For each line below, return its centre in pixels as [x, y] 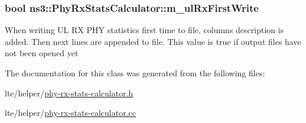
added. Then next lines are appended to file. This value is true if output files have [153, 41]
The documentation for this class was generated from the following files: [135, 73]
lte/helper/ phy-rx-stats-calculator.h [69, 93]
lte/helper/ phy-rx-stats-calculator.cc [70, 113]
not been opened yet [42, 53]
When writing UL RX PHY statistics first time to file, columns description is [144, 30]
